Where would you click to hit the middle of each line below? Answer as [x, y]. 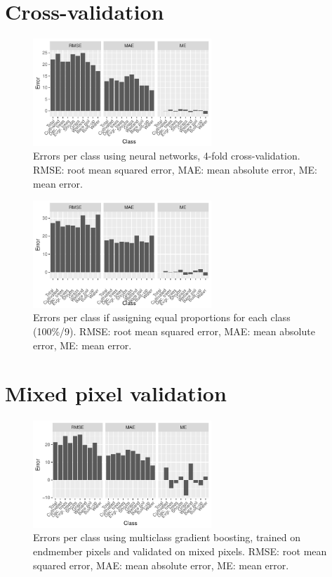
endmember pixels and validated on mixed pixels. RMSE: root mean [180, 551]
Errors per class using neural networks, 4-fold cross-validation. [167, 156]
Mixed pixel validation [116, 393]
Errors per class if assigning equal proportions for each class [162, 317]
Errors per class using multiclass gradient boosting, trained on [167, 537]
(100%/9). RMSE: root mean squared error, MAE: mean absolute [174, 331]
